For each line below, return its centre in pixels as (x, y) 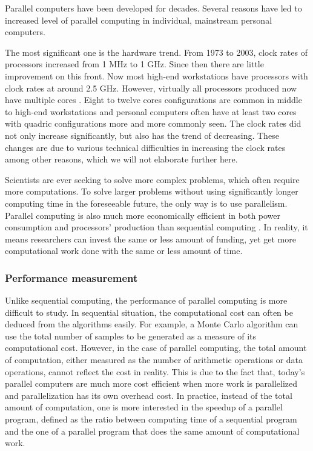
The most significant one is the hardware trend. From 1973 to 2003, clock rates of (156, 52)
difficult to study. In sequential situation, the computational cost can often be (149, 312)
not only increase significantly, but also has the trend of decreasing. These (142, 135)
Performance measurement (71, 277)
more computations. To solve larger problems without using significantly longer (152, 191)
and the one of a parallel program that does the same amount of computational (152, 431)
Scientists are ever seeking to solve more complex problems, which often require (152, 179)
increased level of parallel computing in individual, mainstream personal (139, 20)
